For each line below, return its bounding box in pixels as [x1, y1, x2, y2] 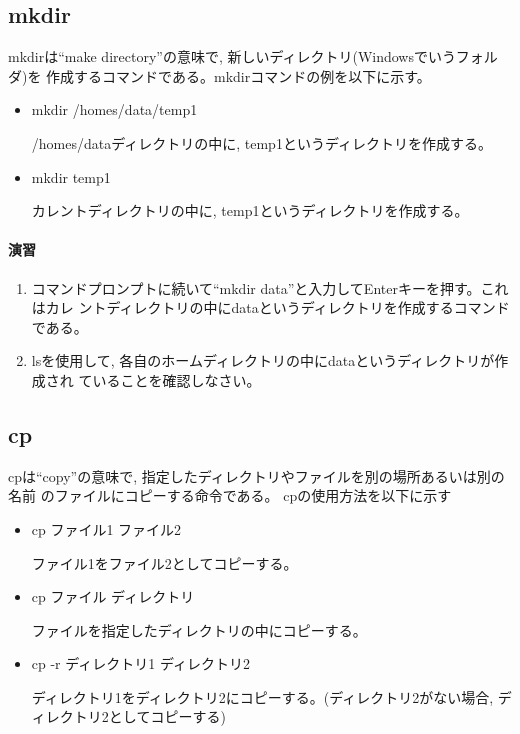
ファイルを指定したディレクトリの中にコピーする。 [31, 619, 367, 640]
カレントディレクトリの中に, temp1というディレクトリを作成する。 [31, 200, 469, 221]
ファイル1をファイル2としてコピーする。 [31, 552, 298, 573]
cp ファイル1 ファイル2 [31, 518, 182, 539]
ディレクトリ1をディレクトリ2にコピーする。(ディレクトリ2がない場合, [31, 686, 494, 707]
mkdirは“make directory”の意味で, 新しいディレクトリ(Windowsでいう [8, 46, 456, 67]
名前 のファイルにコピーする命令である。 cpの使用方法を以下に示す [8, 485, 452, 506]
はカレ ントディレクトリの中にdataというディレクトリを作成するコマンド [31, 297, 510, 318]
